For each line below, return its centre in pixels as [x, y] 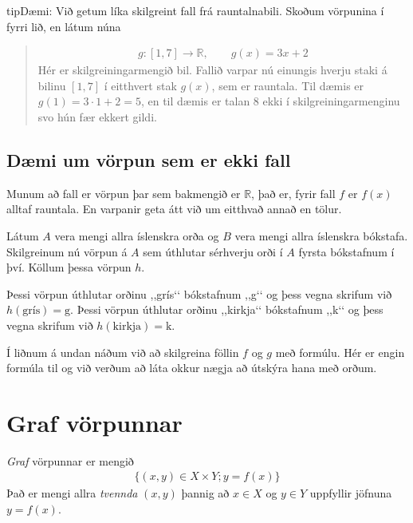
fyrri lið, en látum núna [64, 26]
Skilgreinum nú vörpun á [67, 251]
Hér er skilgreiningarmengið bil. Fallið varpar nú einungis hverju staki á [212, 70]
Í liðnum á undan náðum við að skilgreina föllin [123, 352]
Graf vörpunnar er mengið [70, 460]
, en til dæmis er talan [195, 101]
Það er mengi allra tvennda [72, 493]
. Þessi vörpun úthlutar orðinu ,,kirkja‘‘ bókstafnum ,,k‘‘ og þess [227, 309]
